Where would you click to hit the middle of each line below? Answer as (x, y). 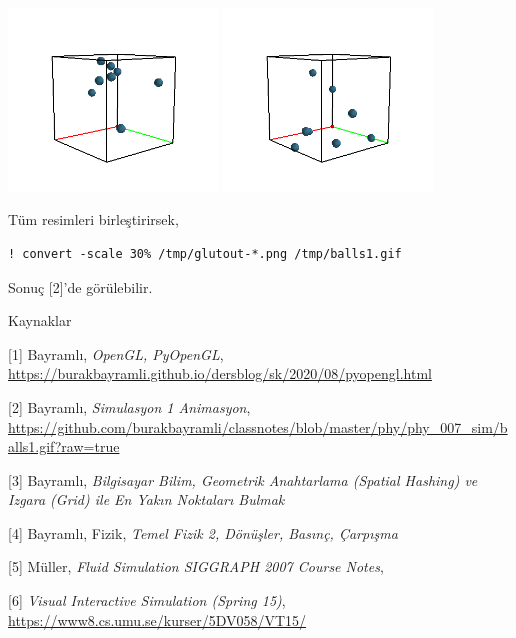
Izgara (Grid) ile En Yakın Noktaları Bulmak (146, 499)
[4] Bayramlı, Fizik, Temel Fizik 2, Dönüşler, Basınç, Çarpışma (203, 532)
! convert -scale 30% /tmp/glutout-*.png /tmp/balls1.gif (205, 253)
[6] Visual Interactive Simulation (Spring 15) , (147, 600)
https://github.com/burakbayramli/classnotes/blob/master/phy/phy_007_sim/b (258, 426)
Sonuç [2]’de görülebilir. (80, 286)
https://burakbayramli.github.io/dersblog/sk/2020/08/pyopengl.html (220, 373)
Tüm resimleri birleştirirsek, (93, 219)
